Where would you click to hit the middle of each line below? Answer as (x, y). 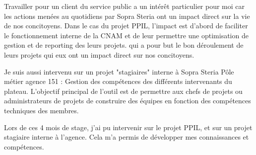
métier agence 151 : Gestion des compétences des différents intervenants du (118, 81)
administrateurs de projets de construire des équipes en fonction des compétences (128, 101)
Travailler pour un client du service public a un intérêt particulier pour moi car (125, 6)
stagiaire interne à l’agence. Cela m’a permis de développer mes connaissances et (127, 137)
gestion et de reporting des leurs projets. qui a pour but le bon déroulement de (124, 45)
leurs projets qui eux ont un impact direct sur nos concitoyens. (99, 54)
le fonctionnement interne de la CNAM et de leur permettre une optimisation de (126, 35)
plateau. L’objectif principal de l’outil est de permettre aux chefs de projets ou (123, 91)
